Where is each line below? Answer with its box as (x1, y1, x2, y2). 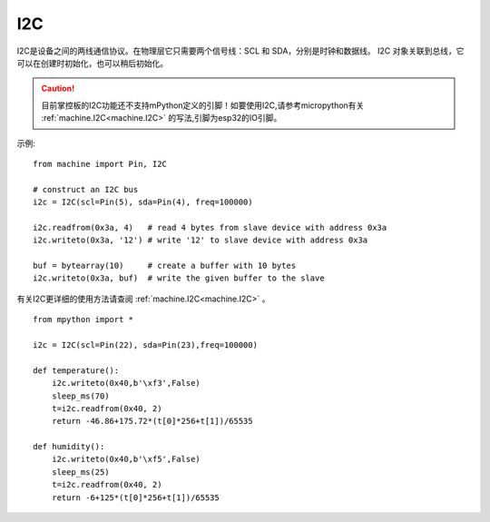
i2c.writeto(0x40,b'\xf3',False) (51, 378, 201, 389)
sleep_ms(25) (51, 467, 110, 477)
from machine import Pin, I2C (33, 159, 168, 169)
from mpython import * (33, 314, 134, 325)
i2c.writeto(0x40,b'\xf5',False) (51, 454, 201, 465)
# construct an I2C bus (33, 184, 139, 194)
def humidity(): (33, 441, 105, 452)
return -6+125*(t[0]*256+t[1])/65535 (51, 492, 220, 503)
